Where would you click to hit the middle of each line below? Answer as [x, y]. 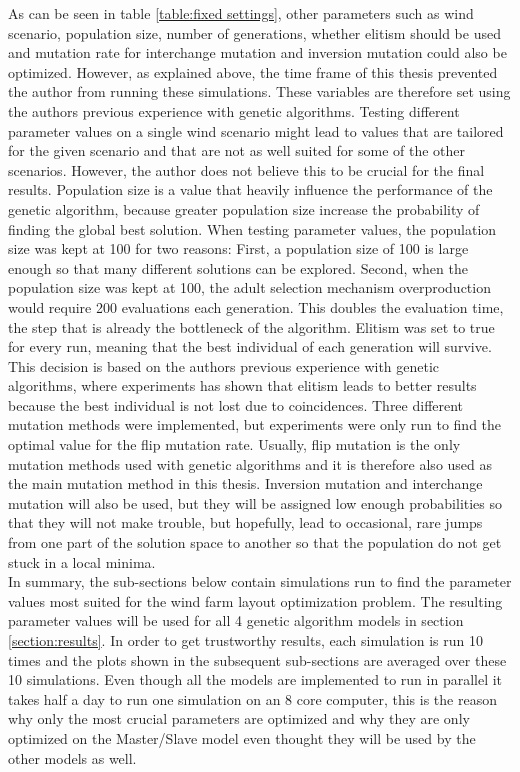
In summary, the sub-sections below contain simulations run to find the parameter [260, 581]
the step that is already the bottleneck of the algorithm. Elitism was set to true [251, 326]
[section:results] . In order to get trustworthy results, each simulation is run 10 [245, 640]
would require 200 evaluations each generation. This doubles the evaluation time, [256, 306]
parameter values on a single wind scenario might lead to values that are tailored [256, 130]
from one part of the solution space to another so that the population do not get [255, 542]
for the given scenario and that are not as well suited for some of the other [237, 150]
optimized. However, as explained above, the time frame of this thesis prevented [253, 71]
